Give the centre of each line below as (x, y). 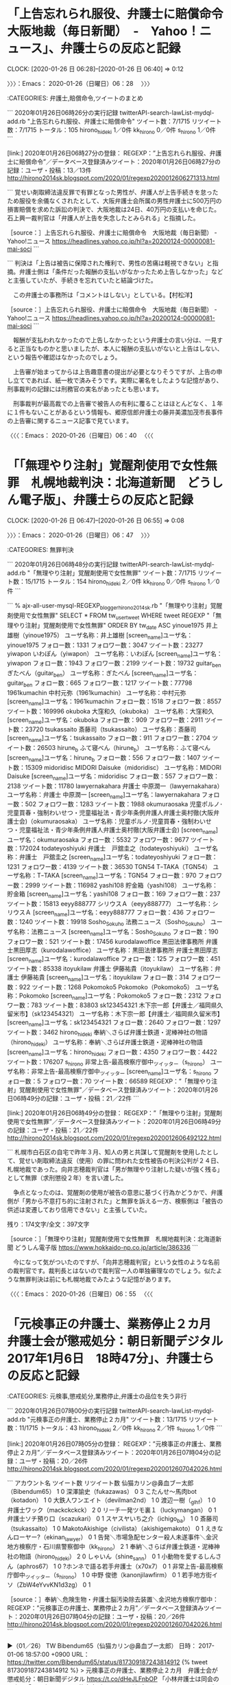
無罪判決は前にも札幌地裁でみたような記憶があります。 (97, 1279)
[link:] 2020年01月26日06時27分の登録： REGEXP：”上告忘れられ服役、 (109, 153)
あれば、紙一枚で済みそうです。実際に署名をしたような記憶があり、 (126, 380)
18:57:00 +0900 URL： (57, 1654)
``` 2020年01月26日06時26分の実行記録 (63, 112)
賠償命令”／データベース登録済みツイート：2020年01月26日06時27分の (120, 162)
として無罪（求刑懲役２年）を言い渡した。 (67, 1178)
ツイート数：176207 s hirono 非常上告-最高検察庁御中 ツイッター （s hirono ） (108, 1062)
